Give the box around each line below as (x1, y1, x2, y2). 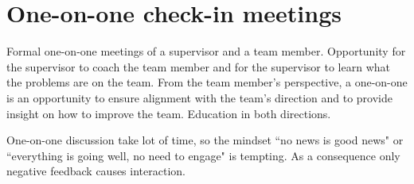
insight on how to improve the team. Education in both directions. (6, 105, 331, 121)
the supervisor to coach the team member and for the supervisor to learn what (6, 58, 391, 75)
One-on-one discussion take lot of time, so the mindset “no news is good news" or (6, 132, 404, 148)
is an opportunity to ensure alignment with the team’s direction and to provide (6, 89, 393, 105)
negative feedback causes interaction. (6, 163, 186, 179)
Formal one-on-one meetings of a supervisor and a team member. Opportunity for (6, 43, 406, 59)
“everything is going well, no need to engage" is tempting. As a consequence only (6, 147, 400, 163)
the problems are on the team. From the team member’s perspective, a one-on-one (6, 74, 408, 90)
